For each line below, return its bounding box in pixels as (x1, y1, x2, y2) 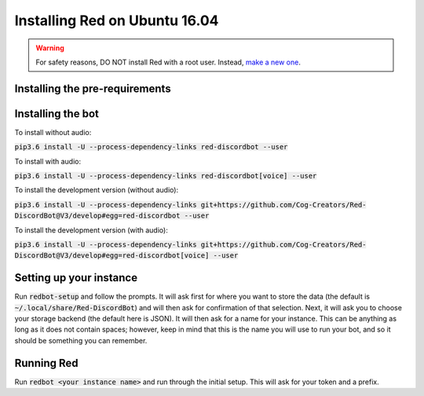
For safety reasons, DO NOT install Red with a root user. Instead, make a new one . (35, 57, 302, 67)
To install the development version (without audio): (14, 185, 179, 195)
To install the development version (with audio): (14, 225, 168, 235)
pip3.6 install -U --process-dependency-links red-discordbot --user (14, 142, 288, 152)
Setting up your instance (14, 271, 137, 284)
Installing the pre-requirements (14, 82, 172, 95)
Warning (35, 43, 64, 53)
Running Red (14, 356, 79, 369)
